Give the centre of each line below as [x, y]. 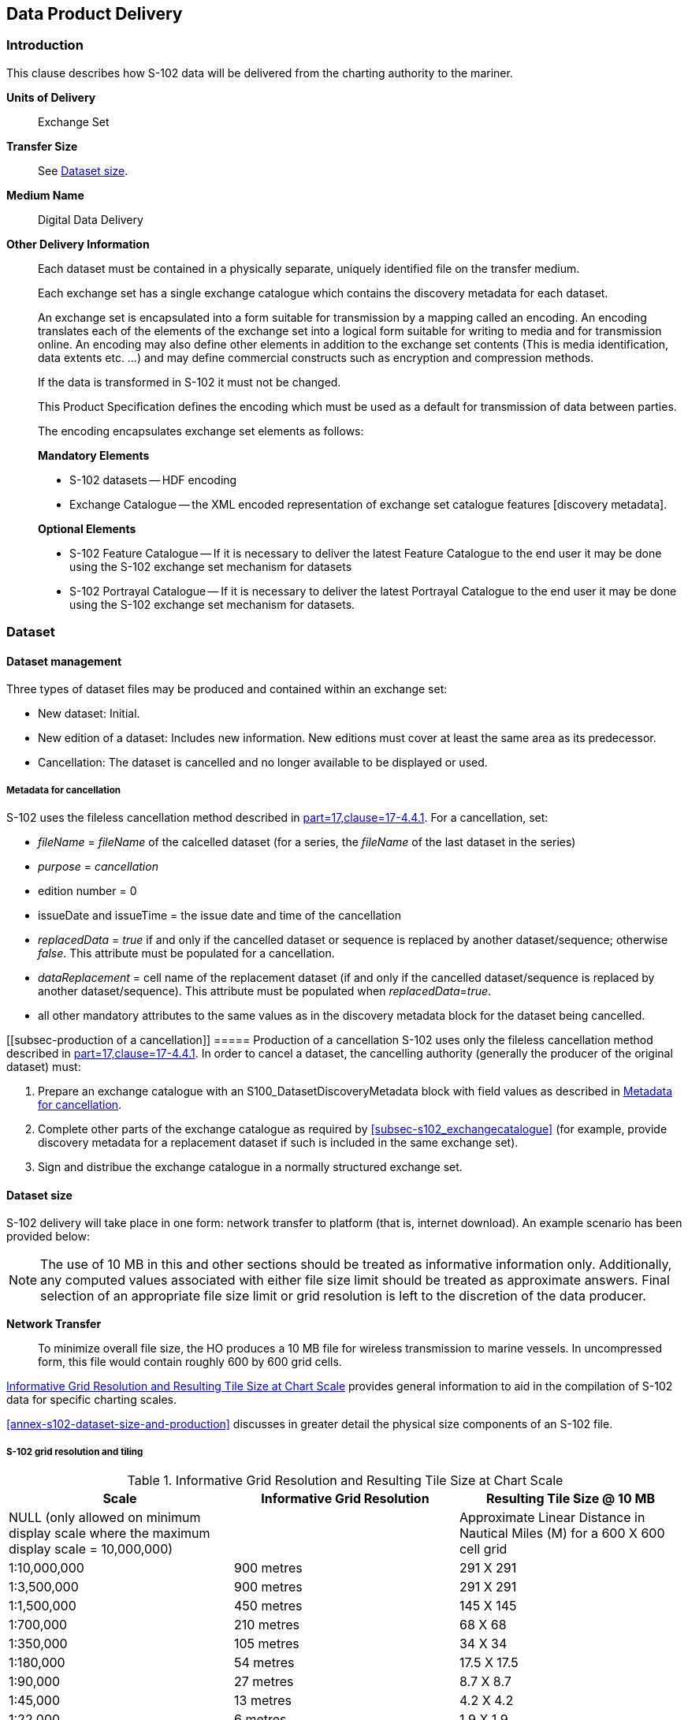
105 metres [266, 1644]
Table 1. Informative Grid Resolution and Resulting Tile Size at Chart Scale [345, 1481]
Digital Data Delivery [91, 219]
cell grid [483, 1549]
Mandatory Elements [94, 455]
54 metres [264, 1663]
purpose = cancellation [98, 867]
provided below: [48, 1237]
